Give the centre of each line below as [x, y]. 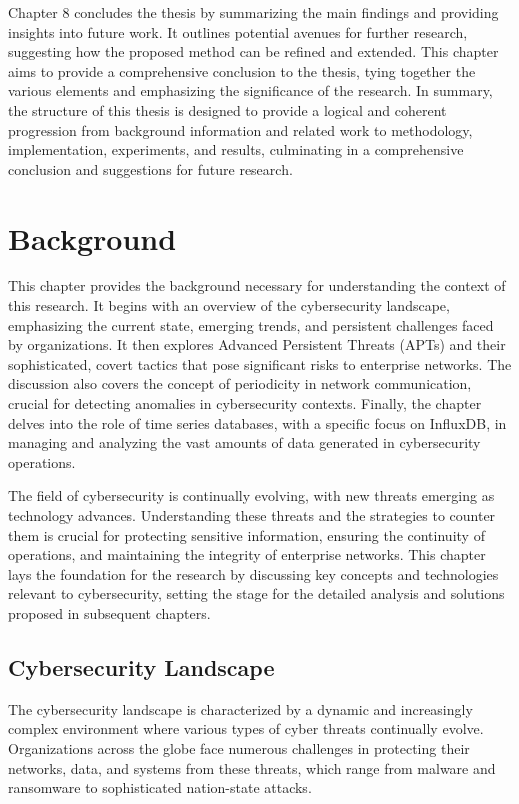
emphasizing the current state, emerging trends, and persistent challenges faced [251, 324]
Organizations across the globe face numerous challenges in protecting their [239, 747]
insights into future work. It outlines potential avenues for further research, [238, 31]
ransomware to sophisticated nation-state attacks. [160, 787]
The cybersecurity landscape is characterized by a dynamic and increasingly [240, 708]
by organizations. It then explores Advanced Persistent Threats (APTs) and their [257, 344]
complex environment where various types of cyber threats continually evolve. [246, 728]
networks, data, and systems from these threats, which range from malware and [252, 767]
